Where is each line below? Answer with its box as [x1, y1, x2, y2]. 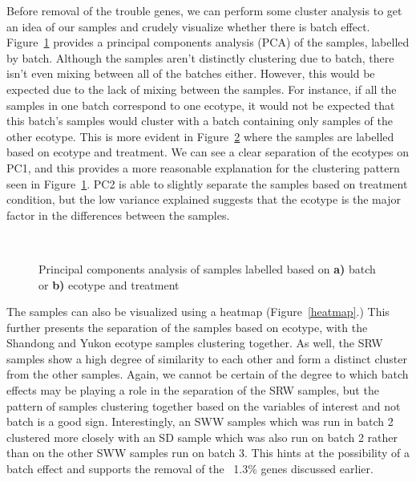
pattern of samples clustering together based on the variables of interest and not [6, 397, 401, 414]
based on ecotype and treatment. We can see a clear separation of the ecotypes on [6, 144, 410, 160]
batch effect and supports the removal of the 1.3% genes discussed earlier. [6, 460, 374, 477]
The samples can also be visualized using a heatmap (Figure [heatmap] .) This [6, 303, 390, 320]
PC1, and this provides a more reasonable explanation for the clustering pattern [6, 159, 400, 176]
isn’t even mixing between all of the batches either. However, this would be [6, 65, 375, 82]
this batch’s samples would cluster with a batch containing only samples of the [6, 112, 394, 129]
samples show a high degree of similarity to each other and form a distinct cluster [6, 350, 407, 367]
